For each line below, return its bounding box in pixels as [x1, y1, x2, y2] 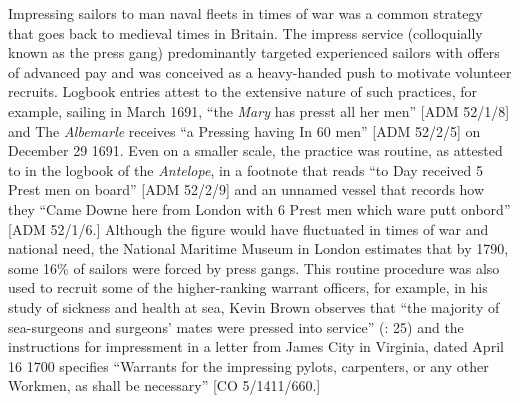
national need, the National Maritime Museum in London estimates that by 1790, [8, 238, 509, 259]
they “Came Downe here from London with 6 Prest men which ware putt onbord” [8, 198, 511, 219]
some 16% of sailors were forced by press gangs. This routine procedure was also [8, 257, 500, 278]
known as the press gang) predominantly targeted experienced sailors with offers [8, 42, 500, 63]
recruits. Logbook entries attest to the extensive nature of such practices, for [8, 81, 478, 102]
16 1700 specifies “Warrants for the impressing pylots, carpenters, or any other [8, 355, 489, 376]
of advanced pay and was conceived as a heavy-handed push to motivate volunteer [8, 61, 512, 82]
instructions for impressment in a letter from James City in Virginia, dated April [8, 336, 504, 357]
